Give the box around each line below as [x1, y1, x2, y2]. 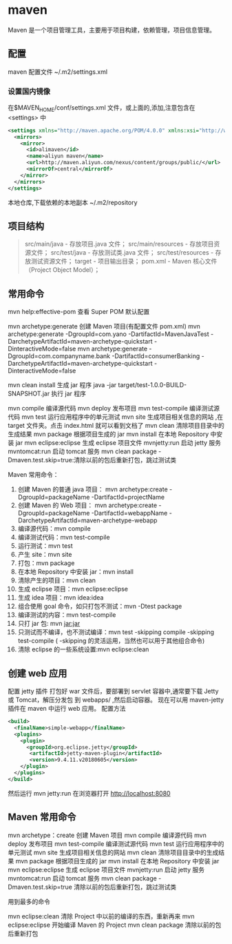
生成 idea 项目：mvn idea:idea [17, 593, 104, 602]
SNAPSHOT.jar [8, 389, 50, 398]
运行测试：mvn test [17, 542, 73, 550]
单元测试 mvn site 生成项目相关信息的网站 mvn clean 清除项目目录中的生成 [8, 848, 219, 856]
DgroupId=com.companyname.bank [8, 352, 111, 360]
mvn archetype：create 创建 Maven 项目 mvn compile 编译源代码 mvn [8, 831, 207, 839]
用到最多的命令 [8, 897, 50, 905]
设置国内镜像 [8, 86, 51, 96]
